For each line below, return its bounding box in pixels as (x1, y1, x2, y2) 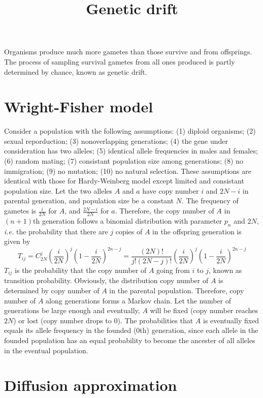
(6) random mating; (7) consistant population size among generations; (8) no (4, 156, 243, 166)
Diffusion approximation (4, 375, 177, 395)
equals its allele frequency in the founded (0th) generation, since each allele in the (4, 325, 258, 335)
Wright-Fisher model (4, 96, 153, 117)
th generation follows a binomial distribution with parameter (33, 215, 222, 226)
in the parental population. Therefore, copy (109, 285, 244, 295)
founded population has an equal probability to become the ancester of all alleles (4, 334, 255, 345)
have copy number (142, 185, 199, 196)
